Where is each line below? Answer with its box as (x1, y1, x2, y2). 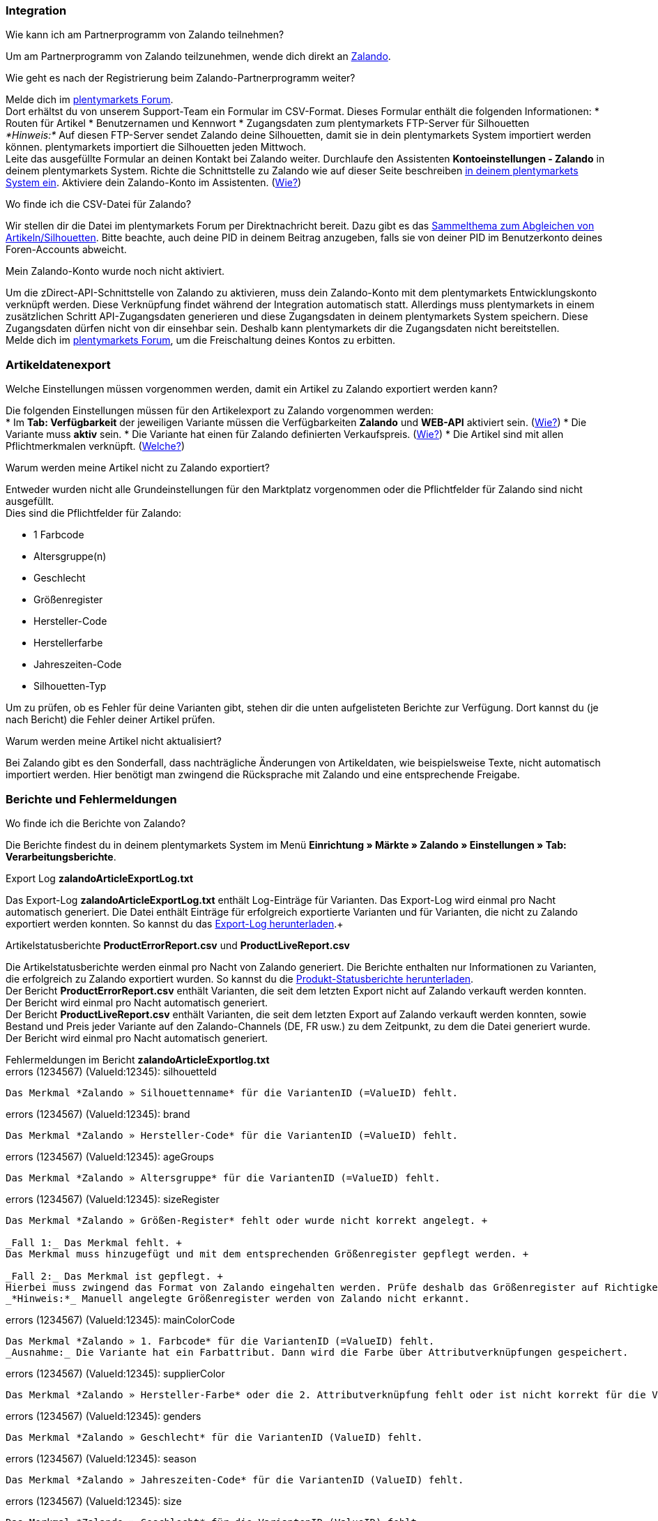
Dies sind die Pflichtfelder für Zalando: (6, 507, 182, 520)
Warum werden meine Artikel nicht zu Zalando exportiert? (6, 462, 270, 474)
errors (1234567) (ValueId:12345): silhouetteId (6, 1065, 217, 1077)
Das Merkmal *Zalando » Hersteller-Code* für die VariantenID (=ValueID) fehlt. (6, 1129, 459, 1141)
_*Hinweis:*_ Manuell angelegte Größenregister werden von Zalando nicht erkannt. (6, 1292, 470, 1304)
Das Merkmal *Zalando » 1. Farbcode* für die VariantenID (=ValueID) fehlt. (6, 1335, 435, 1347)
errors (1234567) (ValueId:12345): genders (6, 1409, 201, 1422)
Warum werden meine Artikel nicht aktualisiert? (6, 735, 222, 748)
